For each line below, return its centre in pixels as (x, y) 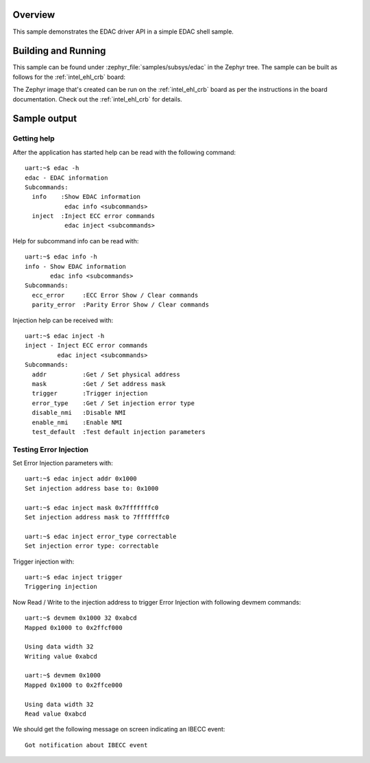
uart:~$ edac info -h (61, 257)
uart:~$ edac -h (52, 168)
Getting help (34, 138)
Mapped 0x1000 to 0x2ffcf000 (74, 628)
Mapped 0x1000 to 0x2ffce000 (74, 685)
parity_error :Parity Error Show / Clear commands (120, 305)
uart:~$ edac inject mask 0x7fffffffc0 (92, 508)
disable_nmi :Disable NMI (79, 413)
